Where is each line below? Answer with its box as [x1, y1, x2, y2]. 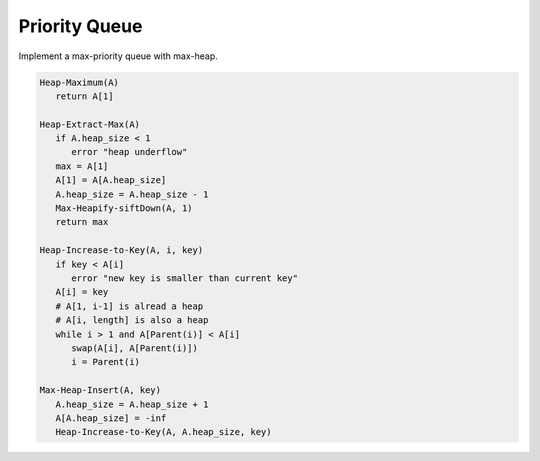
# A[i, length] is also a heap [55, 315, 209, 326]
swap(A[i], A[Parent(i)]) [71, 342, 199, 354]
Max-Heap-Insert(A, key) [39, 385, 162, 396]
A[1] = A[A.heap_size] [55, 175, 167, 186]
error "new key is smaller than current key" [71, 273, 299, 284]
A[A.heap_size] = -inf [55, 412, 167, 424]
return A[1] [55, 90, 114, 102]
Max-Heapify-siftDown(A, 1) [55, 203, 194, 214]
